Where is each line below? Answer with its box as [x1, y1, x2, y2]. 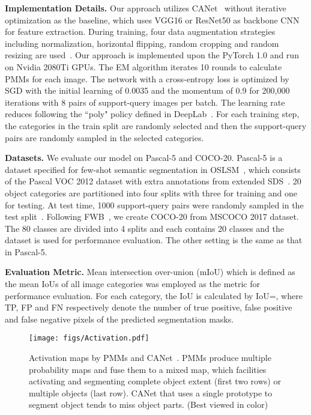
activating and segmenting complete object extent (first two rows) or [29, 375, 281, 387]
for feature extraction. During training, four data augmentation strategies [5, 25, 276, 38]
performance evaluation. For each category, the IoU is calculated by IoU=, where [5, 289, 303, 301]
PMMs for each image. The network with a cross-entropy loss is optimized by [5, 72, 289, 85]
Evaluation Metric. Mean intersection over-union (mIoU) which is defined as [5, 265, 295, 278]
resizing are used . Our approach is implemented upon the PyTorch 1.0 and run [5, 49, 299, 61]
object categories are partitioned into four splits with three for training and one [5, 186, 298, 199]
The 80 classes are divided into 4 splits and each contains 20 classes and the [5, 222, 284, 234]
